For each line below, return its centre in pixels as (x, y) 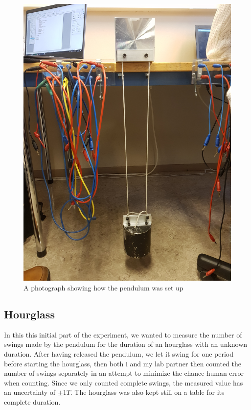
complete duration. (32, 401)
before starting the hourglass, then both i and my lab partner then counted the (123, 363)
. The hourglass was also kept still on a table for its (147, 392)
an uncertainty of (30, 392)
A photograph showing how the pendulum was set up (103, 287)
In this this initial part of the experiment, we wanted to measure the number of (123, 334)
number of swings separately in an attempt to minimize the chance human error (124, 373)
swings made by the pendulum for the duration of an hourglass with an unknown (126, 344)
